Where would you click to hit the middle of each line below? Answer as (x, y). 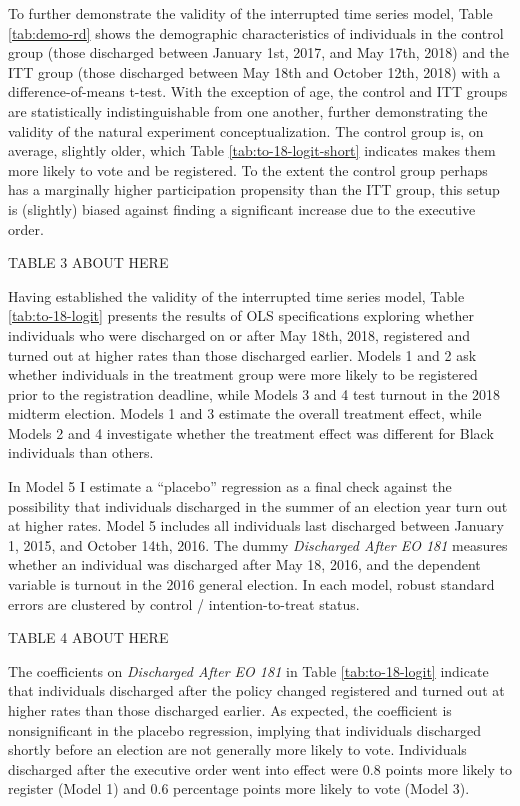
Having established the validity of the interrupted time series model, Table (236, 295)
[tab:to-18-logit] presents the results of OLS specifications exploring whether (241, 315)
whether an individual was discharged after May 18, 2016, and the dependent (244, 564)
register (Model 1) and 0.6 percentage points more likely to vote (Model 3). (239, 788)
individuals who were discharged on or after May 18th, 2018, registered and (239, 334)
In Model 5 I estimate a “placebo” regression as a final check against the (230, 486)
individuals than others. (81, 452)
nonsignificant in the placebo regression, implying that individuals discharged (245, 729)
